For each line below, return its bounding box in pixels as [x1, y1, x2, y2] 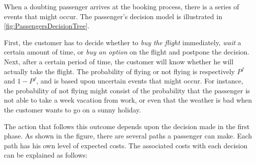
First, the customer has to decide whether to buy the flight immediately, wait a [4, 37, 241, 47]
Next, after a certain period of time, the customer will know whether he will [4, 56, 234, 66]
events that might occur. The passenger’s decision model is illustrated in [4, 11, 223, 21]
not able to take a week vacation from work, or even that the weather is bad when [4, 95, 252, 105]
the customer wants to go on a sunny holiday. [4, 104, 141, 114]
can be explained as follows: [4, 150, 88, 160]
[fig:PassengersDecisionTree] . [4, 21, 90, 31]
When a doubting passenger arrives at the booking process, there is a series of [4, 1, 239, 11]
